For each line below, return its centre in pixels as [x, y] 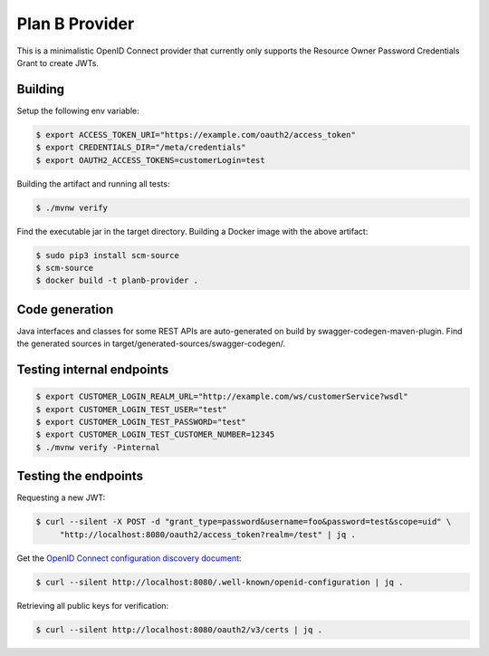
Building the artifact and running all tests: [93, 183]
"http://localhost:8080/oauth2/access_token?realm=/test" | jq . [208, 534]
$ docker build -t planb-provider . [117, 280]
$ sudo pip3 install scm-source [108, 255]
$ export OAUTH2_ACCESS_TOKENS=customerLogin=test [151, 160]
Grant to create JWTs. [58, 63]
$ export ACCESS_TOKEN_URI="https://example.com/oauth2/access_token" [196, 135]
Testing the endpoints [80, 476]
